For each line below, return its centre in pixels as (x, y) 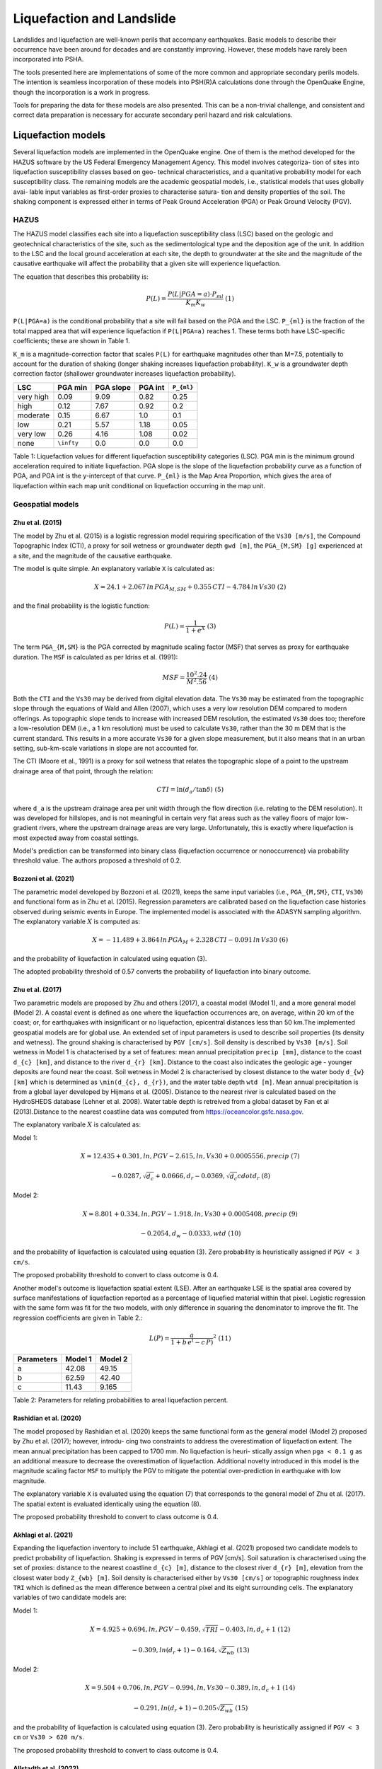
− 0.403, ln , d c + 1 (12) (255, 1630)
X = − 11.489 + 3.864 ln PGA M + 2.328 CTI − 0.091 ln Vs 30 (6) (190, 941)
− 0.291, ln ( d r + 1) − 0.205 (175, 1709)
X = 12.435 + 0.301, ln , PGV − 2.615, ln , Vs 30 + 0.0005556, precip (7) (190, 1156)
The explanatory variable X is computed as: (77, 922)
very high (33, 396)
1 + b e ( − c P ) (192, 1341)
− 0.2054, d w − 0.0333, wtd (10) (191, 1234)
